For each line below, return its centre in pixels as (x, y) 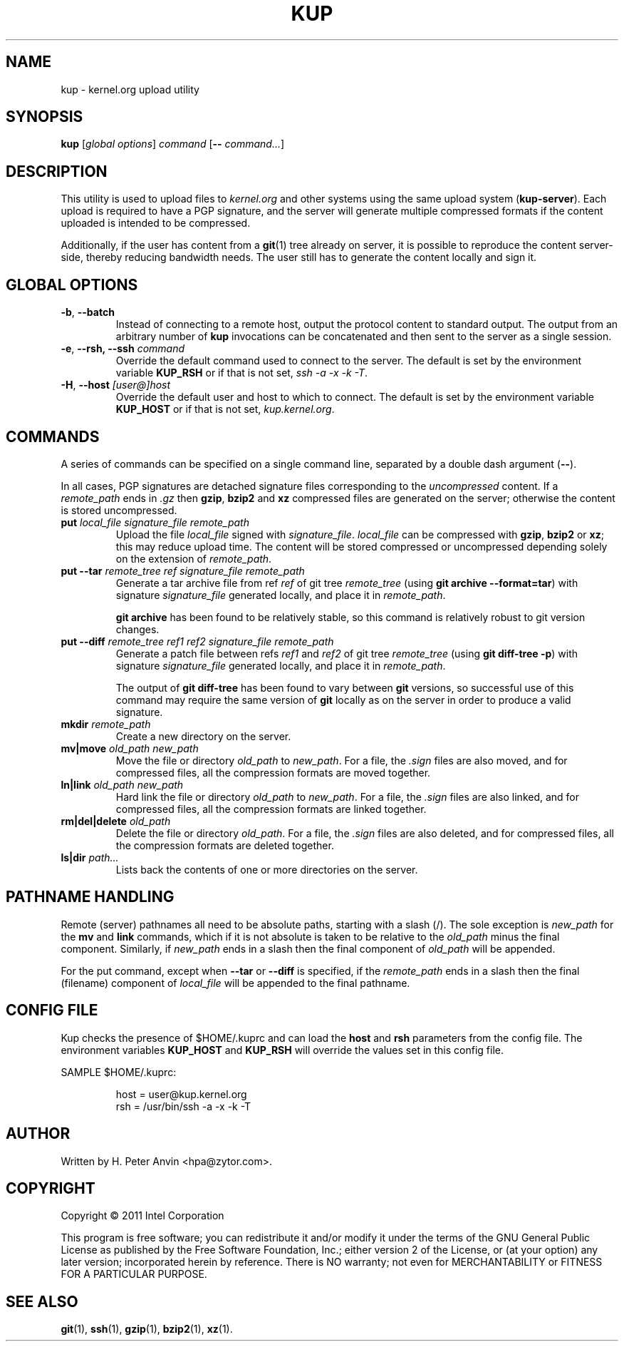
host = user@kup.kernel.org (181, 1094)
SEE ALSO (42, 1301)
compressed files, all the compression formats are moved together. (273, 772)
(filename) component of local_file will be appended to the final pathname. (235, 983)
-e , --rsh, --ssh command (123, 349)
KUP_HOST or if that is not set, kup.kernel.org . (225, 409)
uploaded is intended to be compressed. (156, 223)
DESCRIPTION (57, 171)
